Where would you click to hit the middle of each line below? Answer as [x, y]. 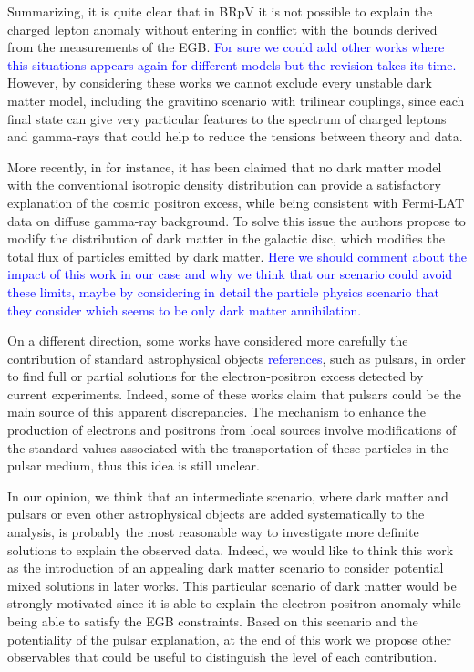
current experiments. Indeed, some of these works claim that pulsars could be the [235, 393]
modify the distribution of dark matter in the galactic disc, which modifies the [226, 238]
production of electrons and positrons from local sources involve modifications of [232, 430]
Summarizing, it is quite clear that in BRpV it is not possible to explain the [220, 11]
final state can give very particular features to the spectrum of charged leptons [227, 118]
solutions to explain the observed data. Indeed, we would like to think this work [231, 549]
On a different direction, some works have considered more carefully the [208, 341]
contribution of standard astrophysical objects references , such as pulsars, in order [237, 358]
